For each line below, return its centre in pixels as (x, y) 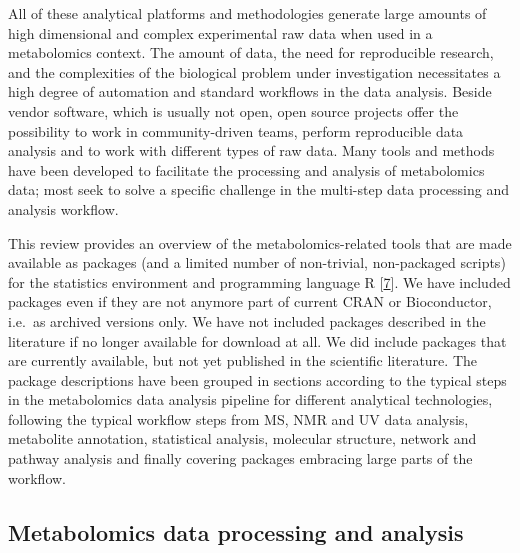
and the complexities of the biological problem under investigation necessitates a (254, 71)
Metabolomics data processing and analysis (236, 531)
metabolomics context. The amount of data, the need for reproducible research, (251, 52)
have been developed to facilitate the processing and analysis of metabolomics (246, 169)
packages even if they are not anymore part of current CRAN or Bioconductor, (250, 301)
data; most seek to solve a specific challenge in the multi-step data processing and (259, 189)
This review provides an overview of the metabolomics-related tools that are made (260, 242)
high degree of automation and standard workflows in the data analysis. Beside (250, 91)
